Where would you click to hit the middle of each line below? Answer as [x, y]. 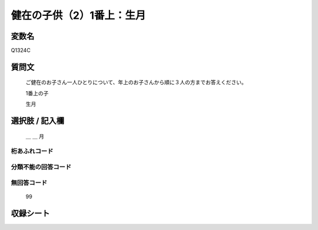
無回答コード [29, 182]
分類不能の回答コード [41, 166]
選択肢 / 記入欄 [38, 121]
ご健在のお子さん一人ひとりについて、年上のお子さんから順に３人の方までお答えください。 [136, 82]
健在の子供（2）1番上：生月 [78, 15]
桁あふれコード [32, 151]
